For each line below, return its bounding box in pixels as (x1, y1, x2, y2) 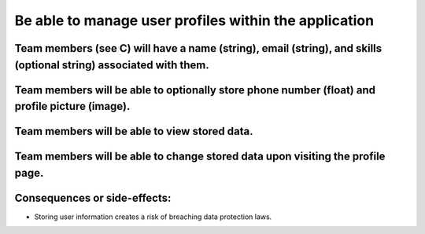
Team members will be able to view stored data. (14, 125, 253, 138)
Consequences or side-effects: (14, 191, 172, 204)
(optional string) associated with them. (14, 58, 210, 71)
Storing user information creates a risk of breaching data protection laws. (34, 212, 272, 221)
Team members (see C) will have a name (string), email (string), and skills (14, 42, 382, 55)
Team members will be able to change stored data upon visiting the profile (14, 150, 386, 163)
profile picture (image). (14, 100, 131, 113)
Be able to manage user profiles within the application (14, 12, 374, 29)
